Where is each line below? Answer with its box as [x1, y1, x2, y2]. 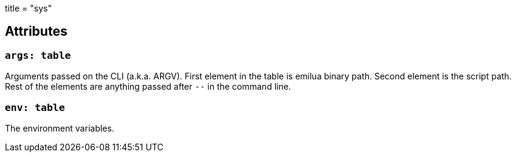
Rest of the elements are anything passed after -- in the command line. [5, 81, 291, 92]
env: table [5, 101, 65, 113]
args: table [5, 49, 71, 61]
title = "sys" [5, 3, 52, 13]
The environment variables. [5, 122, 114, 133]
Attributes [5, 24, 68, 39]
